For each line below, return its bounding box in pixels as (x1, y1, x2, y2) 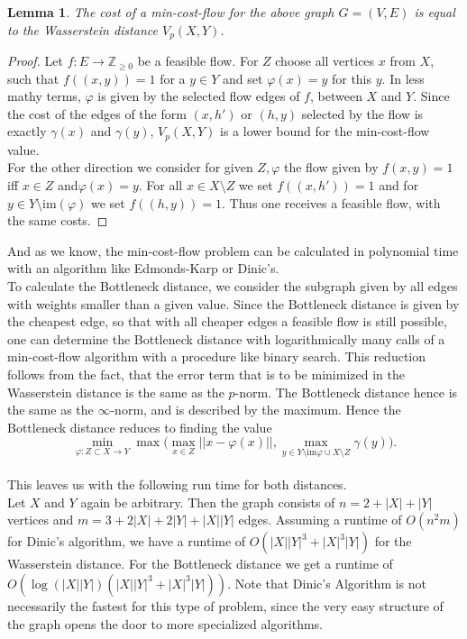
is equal (414, 3, 455, 21)
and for (379, 176, 419, 195)
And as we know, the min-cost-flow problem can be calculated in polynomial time (7, 241, 459, 260)
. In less (381, 68, 425, 87)
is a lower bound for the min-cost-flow (220, 122, 430, 141)
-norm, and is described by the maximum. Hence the (110, 400, 401, 419)
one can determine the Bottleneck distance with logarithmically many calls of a (7, 329, 445, 348)
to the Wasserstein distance (7, 20, 158, 39)
